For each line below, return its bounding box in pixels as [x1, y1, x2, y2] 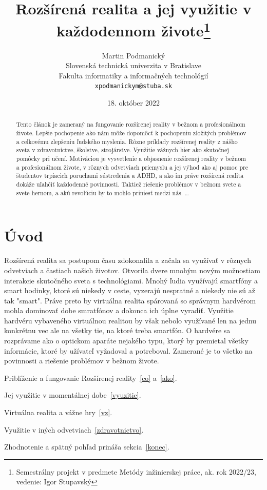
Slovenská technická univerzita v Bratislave [65, 60, 202, 71]
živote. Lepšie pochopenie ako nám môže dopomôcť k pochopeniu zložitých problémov [16, 129, 246, 137]
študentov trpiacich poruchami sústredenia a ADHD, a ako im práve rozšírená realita [16, 171, 244, 180]
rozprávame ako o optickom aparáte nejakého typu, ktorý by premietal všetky [4, 335, 249, 346]
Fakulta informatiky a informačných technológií [59, 70, 208, 80]
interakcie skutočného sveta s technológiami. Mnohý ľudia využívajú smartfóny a [4, 275, 258, 285]
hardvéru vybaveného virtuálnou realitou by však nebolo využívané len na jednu [4, 315, 257, 325]
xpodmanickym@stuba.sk [94, 83, 173, 90]
